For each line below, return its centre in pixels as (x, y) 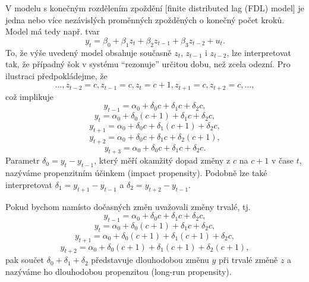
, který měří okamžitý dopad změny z (162, 160)
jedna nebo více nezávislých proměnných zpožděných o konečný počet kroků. (145, 19)
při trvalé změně (248, 260)
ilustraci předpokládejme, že (56, 75)
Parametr (23, 160)
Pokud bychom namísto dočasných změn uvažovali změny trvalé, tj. (128, 206)
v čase (282, 160)
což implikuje (29, 96)
